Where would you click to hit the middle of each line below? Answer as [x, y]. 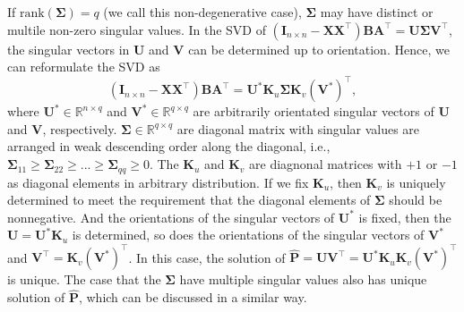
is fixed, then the [405, 217]
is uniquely [416, 182]
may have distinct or [377, 12]
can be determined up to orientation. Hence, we [319, 49]
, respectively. [80, 128]
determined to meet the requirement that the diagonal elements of [189, 200]
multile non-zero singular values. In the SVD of [137, 29]
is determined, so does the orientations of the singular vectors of [248, 235]
